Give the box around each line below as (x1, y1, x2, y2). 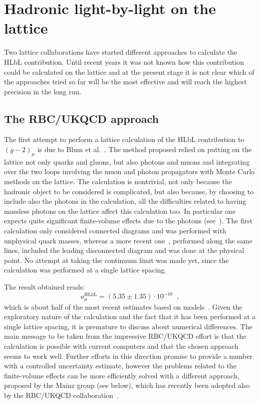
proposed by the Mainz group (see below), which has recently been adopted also (4, 380, 250, 390)
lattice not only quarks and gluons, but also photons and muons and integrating (4, 156, 250, 167)
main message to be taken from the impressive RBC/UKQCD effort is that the (4, 331, 246, 341)
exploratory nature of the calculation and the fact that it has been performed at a (4, 311, 256, 322)
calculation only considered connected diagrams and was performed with (4, 225, 226, 236)
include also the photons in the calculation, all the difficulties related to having (4, 196, 246, 206)
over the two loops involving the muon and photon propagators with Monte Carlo (4, 166, 255, 177)
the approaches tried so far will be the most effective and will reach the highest (4, 76, 247, 87)
